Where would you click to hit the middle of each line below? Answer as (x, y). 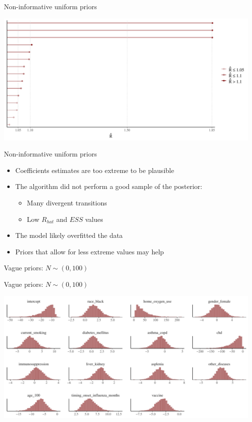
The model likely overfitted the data (69, 235)
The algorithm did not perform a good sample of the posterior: (109, 186)
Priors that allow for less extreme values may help (90, 251)
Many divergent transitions (67, 202)
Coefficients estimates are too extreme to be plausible (95, 170)
